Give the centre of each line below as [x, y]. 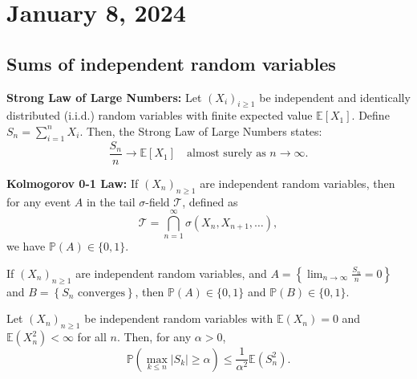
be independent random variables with [179, 318]
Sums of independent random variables [171, 63]
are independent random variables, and [171, 273]
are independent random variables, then [298, 183]
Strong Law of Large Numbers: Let [104, 97]
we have [26, 246]
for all [92, 337]
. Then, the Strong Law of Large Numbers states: [201, 130]
